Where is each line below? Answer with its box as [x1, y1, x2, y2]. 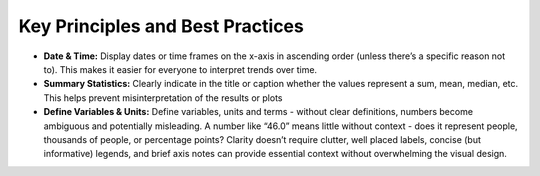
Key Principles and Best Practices [18, 15, 304, 37]
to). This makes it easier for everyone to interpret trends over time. [43, 63, 318, 75]
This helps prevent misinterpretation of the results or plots [43, 91, 283, 104]
